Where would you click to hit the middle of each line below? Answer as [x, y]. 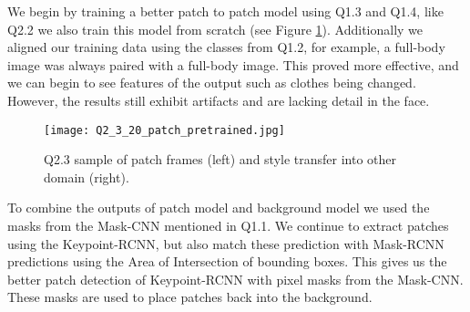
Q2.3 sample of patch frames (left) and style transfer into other [220, 159]
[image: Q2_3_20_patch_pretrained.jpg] [164, 130]
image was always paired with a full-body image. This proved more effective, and [233, 64]
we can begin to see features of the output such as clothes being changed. [212, 83]
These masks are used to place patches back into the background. [190, 297]
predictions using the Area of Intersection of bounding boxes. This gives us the [227, 261]
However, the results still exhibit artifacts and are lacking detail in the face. [219, 100]
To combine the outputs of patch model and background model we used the [219, 208]
